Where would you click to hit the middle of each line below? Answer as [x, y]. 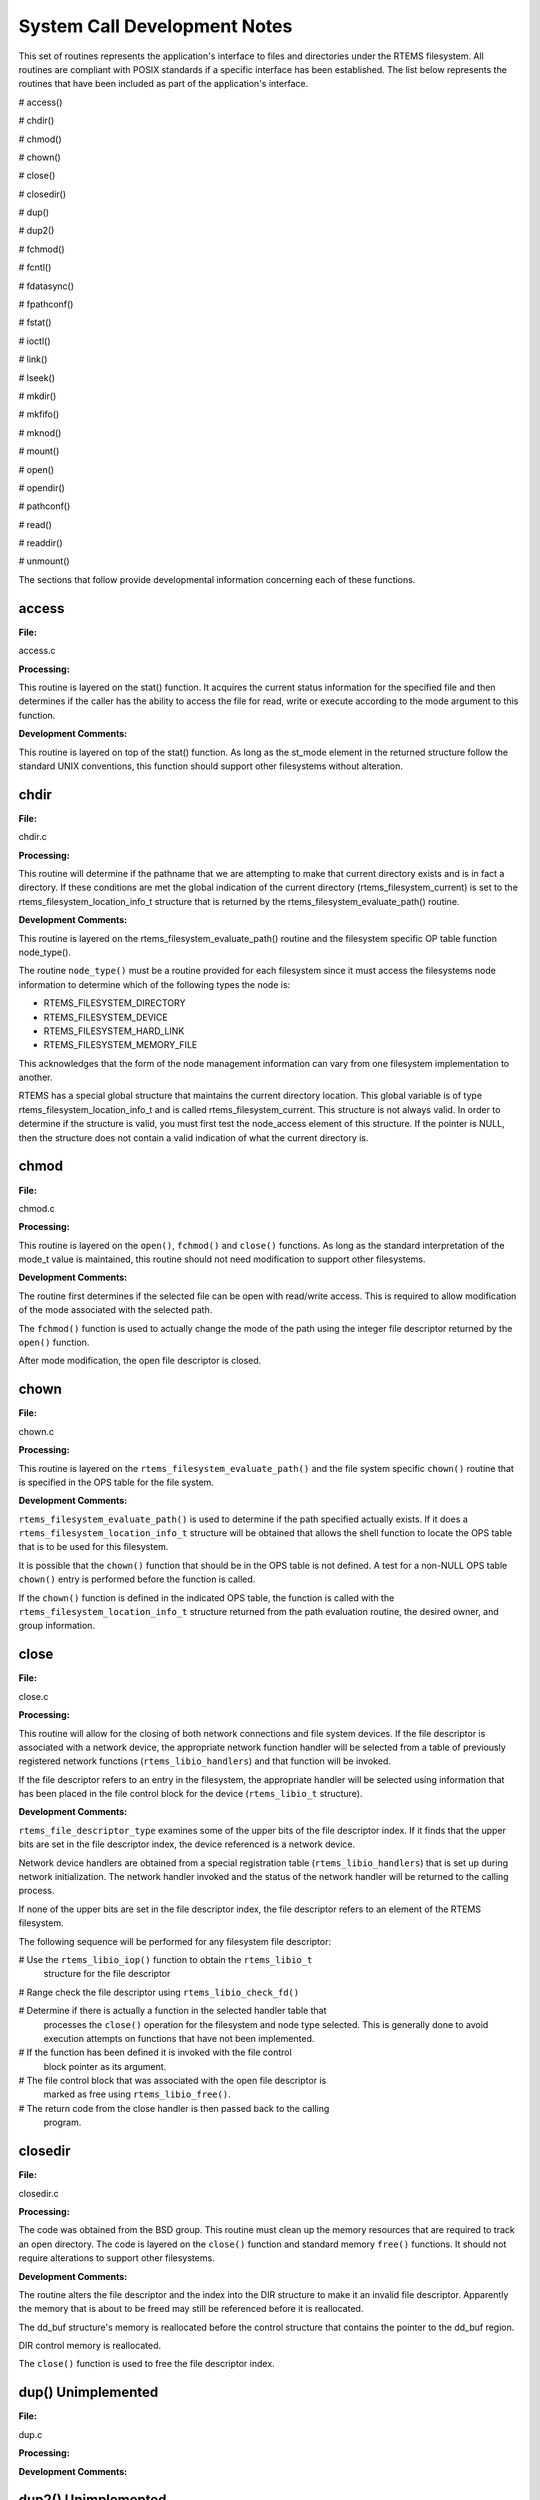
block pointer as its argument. [105, 2066]
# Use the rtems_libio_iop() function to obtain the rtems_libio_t [165, 1959]
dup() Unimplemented [88, 2392]
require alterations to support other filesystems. [116, 2258]
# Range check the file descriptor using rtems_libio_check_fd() [159, 1992]
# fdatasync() [46, 286]
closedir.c [38, 2193]
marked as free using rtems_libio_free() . [137, 2094]
